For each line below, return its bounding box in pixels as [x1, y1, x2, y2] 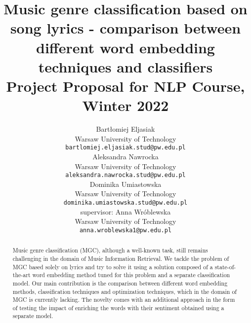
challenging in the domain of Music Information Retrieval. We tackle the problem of [12, 254, 229, 262]
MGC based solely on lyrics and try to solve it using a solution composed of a [12, 262, 213, 271]
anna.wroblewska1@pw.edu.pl [79, 226, 172, 234]
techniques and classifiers [38, 56, 213, 76]
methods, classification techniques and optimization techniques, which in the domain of [12, 287, 237, 295]
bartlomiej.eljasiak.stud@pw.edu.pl [65, 144, 186, 151]
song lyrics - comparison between [10, 18, 241, 38]
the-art [12, 271, 31, 279]
